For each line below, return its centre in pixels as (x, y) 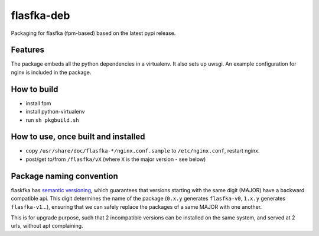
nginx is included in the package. (51, 72)
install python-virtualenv (55, 112)
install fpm (38, 103)
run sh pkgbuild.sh (52, 120)
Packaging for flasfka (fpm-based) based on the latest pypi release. (93, 33)
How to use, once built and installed (78, 137)
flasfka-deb (40, 15)
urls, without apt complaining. (47, 226)
